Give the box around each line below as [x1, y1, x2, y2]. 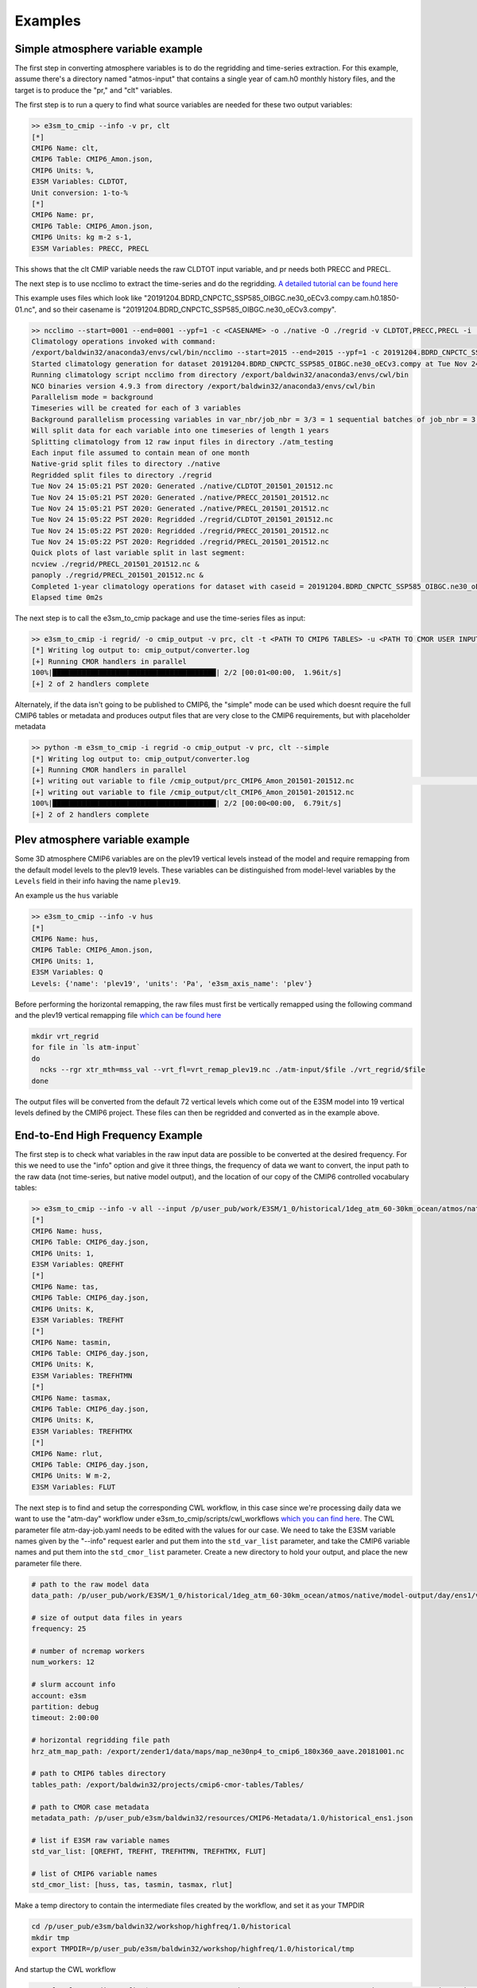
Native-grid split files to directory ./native [31, 460, 220, 468]
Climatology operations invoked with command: [31, 337, 216, 346]
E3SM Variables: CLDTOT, [31, 177, 129, 186]
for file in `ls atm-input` [31, 1043, 141, 1052]
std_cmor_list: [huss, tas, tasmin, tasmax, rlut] [31, 1881, 234, 1889]
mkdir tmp [31, 1933, 70, 1942]
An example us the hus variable [14, 891, 118, 900]
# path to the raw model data [31, 1579, 149, 1589]
